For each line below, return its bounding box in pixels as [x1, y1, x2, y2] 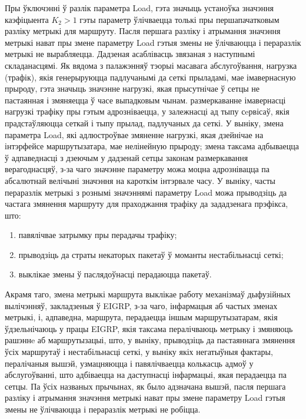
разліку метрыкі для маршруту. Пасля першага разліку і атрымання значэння [5, 25, 281, 37]
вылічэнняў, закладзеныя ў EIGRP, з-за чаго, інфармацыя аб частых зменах [5, 299, 278, 311]
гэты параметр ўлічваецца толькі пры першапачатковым [79, 13, 280, 25]
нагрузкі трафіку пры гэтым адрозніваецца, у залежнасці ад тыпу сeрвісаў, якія [5, 105, 290, 118]
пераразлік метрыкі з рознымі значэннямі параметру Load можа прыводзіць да [5, 186, 287, 198]
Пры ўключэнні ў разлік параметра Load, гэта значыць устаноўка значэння [5, 2, 274, 14]
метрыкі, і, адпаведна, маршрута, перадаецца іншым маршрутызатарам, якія [5, 311, 278, 323]
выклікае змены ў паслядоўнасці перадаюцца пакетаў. [18, 268, 212, 280]
